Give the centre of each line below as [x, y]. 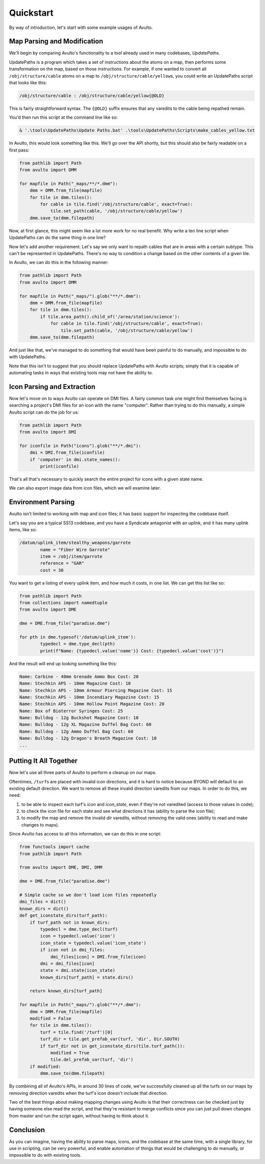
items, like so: [23, 530]
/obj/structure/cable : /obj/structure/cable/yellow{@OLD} [92, 96]
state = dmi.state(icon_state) [78, 970]
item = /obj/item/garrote [71, 556]
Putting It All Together [43, 761]
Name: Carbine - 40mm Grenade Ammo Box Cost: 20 [79, 676]
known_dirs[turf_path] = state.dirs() [87, 977]
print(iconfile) [60, 466]
